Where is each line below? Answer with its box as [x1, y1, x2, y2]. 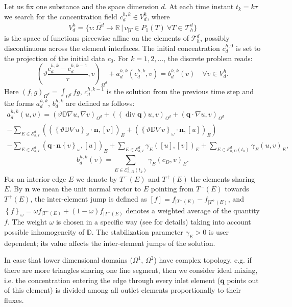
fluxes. [4, 294, 24, 305]
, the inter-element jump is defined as [30, 193, 147, 204]
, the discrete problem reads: [163, 52, 253, 63]
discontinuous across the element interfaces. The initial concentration [4, 42, 220, 53]
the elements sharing [190, 173, 255, 184]
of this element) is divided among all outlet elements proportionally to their [4, 285, 241, 295]
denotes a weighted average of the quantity [126, 205, 260, 215]
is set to [235, 42, 261, 53]
